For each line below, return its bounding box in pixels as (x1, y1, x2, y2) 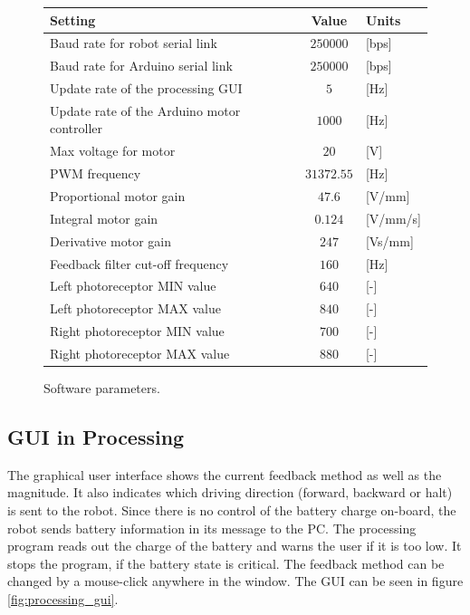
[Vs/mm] (365, 231, 414, 250)
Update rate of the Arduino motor (50, 101, 241, 120)
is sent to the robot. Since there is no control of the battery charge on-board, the (7, 500, 456, 519)
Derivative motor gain (50, 231, 172, 250)
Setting (50, 10, 96, 29)
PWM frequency (50, 164, 141, 183)
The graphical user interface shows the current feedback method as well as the (7, 465, 442, 484)
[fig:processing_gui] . (7, 589, 119, 608)
